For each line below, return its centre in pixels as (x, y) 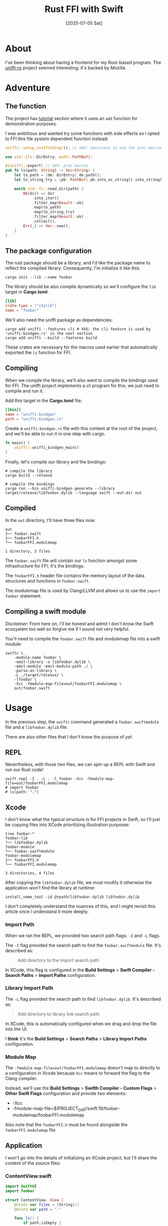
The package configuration (48, 251)
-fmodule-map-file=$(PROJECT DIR (48, 1109)
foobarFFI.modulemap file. (31, 1130)
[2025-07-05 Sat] (84, 23)
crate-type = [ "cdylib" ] (31, 306)
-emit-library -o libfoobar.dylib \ (52, 662)
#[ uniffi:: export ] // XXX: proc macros (47, 166)
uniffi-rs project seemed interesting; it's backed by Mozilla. (66, 67)
